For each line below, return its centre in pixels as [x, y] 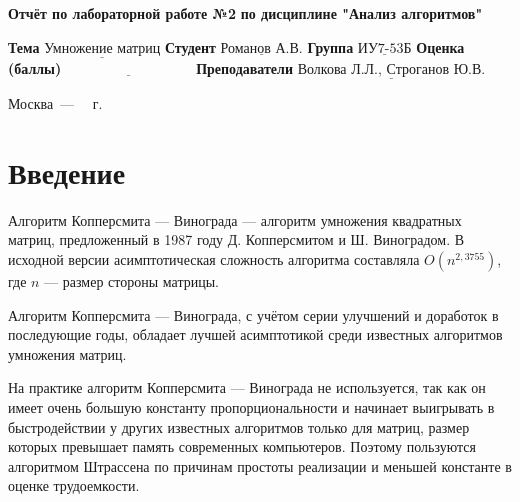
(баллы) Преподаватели [150, 67]
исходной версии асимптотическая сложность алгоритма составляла [214, 258]
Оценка [440, 46]
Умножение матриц [102, 48]
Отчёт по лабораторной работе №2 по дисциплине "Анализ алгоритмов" [245, 13]
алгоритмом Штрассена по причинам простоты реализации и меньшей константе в [260, 465]
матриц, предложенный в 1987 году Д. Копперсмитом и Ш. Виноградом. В [236, 239]
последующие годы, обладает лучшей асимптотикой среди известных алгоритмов [255, 334]
